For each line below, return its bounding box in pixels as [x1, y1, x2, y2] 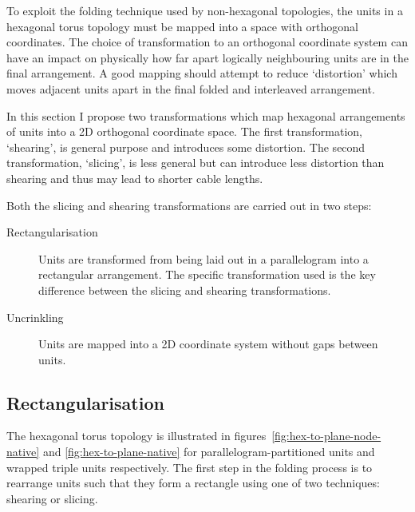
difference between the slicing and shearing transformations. [38, 281, 331, 298]
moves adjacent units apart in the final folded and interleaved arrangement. [6, 80, 375, 97]
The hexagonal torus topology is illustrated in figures [6, 427, 267, 444]
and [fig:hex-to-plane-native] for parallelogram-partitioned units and [42, 443, 375, 460]
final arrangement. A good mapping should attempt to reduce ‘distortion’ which [6, 65, 397, 81]
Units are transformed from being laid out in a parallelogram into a [38, 250, 369, 267]
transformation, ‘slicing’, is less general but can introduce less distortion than [6, 154, 385, 171]
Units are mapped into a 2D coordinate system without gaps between [38, 335, 378, 352]
